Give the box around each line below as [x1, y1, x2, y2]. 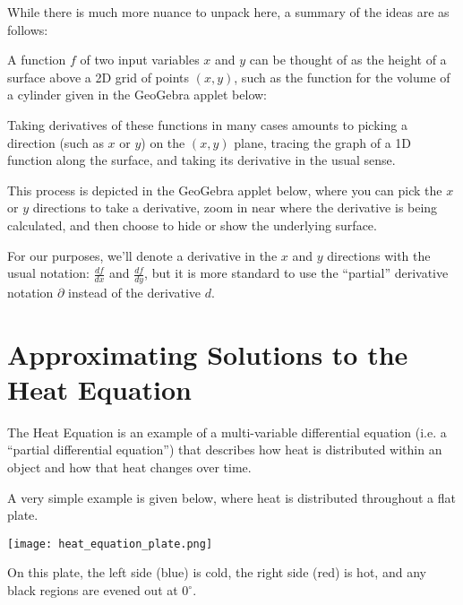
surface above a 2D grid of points [7, 67, 190, 86]
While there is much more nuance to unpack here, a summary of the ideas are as [7, 3, 450, 21]
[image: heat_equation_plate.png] [7, 537, 213, 550]
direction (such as [7, 133, 104, 151]
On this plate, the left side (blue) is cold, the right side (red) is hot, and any [7, 563, 426, 582]
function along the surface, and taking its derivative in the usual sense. [7, 151, 396, 169]
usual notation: [7, 264, 90, 282]
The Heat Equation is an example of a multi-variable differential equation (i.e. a [7, 422, 447, 441]
